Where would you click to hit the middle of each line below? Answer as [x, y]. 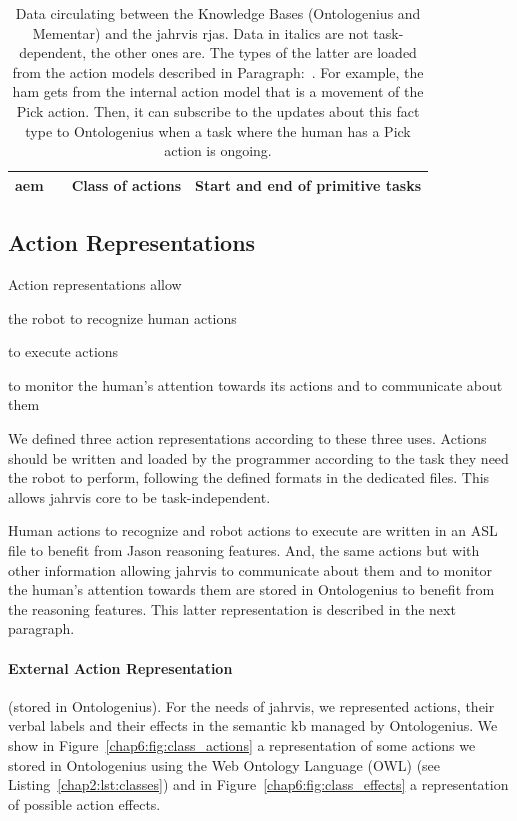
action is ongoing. [218, 150]
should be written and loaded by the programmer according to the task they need [258, 457]
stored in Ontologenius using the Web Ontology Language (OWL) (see [224, 764]
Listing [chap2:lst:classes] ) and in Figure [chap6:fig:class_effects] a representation [258, 784]
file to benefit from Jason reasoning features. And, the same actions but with [244, 549]
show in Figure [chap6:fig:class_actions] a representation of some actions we [242, 744]
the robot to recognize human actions [122, 317]
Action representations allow [95, 284]
